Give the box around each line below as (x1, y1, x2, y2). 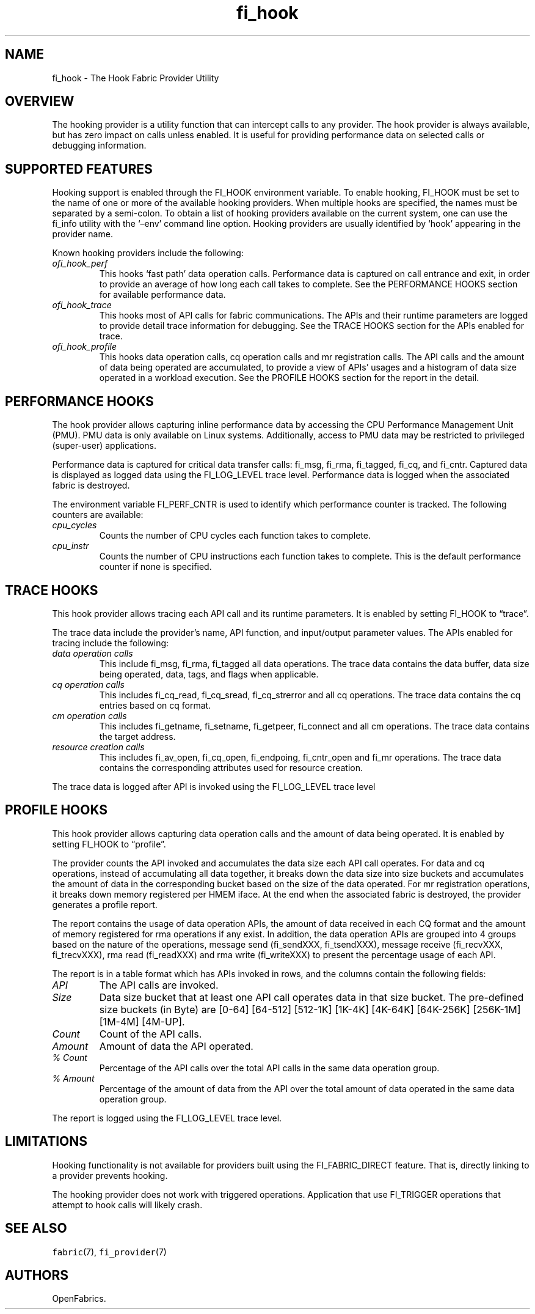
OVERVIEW (5, 94, 75, 109)
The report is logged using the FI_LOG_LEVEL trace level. (52, 1112, 282, 1123)
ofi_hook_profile (52, 341, 117, 352)
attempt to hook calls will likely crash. (52, 1199, 203, 1210)
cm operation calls (52, 710, 127, 721)
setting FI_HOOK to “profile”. (52, 838, 166, 849)
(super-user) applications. (52, 440, 157, 451)
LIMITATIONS (5, 1134, 88, 1150)
